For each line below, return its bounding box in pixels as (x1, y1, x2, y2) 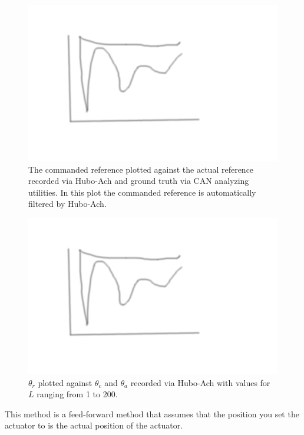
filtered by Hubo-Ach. (28, 197, 107, 210)
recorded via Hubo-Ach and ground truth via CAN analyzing (28, 174, 249, 187)
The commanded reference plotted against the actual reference (28, 163, 254, 175)
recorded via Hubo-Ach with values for (130, 376, 270, 388)
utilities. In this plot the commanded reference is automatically (28, 186, 256, 198)
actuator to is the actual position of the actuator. (5, 419, 183, 431)
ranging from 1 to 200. (37, 388, 118, 400)
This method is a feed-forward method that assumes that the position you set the (5, 407, 299, 420)
